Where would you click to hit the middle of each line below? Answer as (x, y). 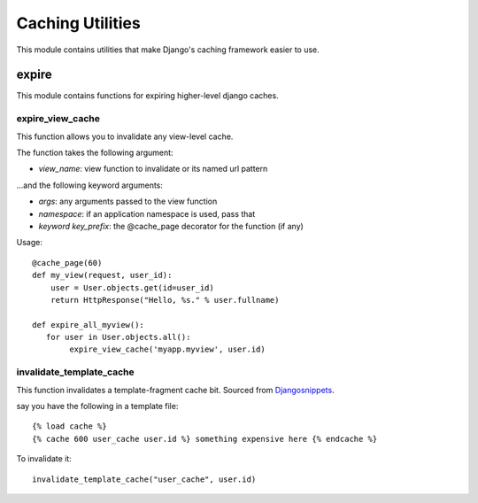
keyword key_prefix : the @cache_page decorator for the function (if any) (171, 226)
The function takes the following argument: (95, 152)
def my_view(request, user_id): (102, 275)
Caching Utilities (78, 23)
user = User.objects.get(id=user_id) (132, 287)
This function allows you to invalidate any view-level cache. (125, 136)
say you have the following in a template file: (97, 406)
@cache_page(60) (67, 263)
